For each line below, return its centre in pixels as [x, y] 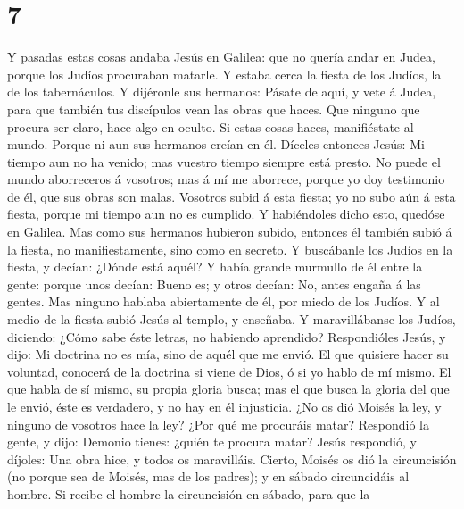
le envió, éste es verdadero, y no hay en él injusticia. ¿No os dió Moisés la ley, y [224, 406]
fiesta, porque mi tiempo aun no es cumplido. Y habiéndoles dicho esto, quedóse [226, 214]
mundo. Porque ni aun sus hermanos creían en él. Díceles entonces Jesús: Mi [216, 144]
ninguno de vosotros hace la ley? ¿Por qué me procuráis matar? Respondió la [218, 424]
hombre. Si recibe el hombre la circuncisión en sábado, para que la [189, 493]
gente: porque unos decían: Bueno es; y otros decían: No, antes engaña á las [214, 284]
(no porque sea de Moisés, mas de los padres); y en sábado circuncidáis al [208, 476]
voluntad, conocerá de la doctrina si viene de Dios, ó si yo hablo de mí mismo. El [229, 371]
